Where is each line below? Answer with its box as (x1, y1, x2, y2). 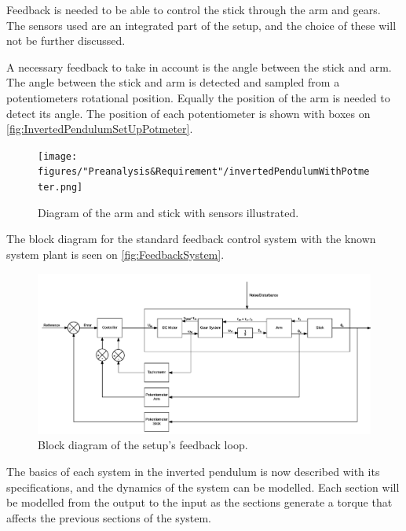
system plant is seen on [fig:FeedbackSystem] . (6, 245, 225, 262)
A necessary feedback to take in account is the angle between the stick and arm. (6, 58, 392, 75)
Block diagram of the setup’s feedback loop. (38, 437, 248, 453)
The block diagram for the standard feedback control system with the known (6, 230, 376, 247)
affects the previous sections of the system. (6, 509, 212, 525)
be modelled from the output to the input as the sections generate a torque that (6, 494, 393, 511)
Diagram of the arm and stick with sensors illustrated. (38, 204, 299, 220)
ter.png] (38, 182, 83, 194)
